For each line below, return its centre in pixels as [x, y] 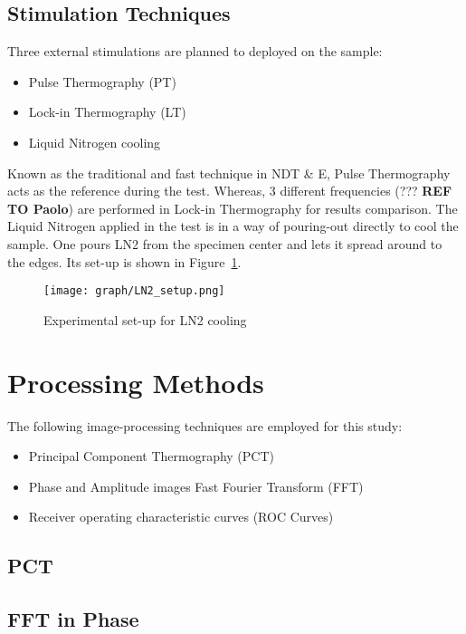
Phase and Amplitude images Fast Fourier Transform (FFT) [196, 486]
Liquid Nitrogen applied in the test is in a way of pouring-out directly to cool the [233, 226]
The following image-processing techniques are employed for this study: [205, 425]
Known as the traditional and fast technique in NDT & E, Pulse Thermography [229, 173]
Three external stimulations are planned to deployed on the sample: [195, 51]
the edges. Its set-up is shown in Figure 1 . [124, 261]
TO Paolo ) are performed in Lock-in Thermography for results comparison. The [233, 208]
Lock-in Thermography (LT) [107, 112]
